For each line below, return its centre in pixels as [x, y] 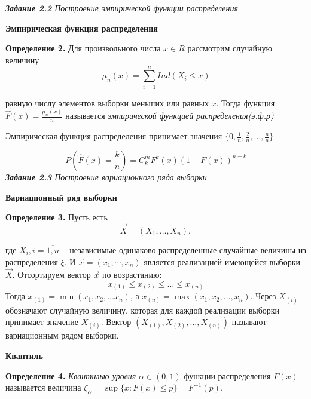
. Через [263, 296]
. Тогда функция [246, 102]
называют [249, 322]
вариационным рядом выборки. [62, 335]
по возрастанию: [132, 274]
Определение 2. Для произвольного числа [83, 48]
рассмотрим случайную [230, 48]
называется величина [43, 387]
